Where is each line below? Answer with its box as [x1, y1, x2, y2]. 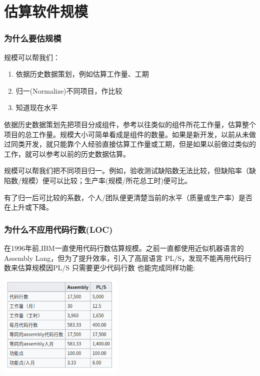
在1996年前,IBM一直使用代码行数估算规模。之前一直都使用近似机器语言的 [4, 242, 244, 253]
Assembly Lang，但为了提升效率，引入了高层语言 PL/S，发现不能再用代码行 [4, 252, 252, 263]
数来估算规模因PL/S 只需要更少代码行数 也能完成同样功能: [4, 262, 195, 273]
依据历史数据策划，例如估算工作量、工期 [15, 69, 149, 79]
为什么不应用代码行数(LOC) [4, 223, 113, 235]
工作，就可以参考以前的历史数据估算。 [4, 148, 130, 159]
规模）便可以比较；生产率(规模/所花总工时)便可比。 [21, 175, 191, 185]
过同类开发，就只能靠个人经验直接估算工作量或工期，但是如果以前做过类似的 [4, 139, 256, 149]
